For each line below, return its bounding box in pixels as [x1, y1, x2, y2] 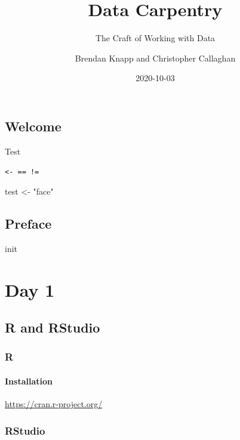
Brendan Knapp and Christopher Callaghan [75, 51, 236, 64]
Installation [5, 374, 53, 387]
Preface [5, 214, 52, 232]
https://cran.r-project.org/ [5, 398, 103, 410]
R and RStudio [5, 318, 100, 337]
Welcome [5, 116, 61, 135]
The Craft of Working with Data [95, 32, 216, 44]
